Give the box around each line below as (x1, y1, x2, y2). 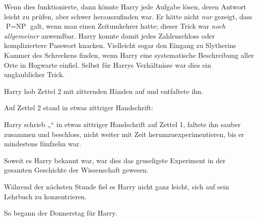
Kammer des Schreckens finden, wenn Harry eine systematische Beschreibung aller (4, 49, 254, 60)
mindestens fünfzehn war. (4, 138, 81, 149)
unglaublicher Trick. (4, 69, 65, 80)
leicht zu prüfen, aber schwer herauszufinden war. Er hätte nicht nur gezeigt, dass (4, 11, 253, 21)
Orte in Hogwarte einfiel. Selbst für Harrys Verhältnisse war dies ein (4, 59, 211, 70)
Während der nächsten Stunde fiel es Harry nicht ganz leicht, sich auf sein (4, 181, 229, 191)
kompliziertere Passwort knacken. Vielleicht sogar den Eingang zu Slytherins (4, 40, 236, 50)
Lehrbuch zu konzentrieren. (4, 191, 87, 201)
